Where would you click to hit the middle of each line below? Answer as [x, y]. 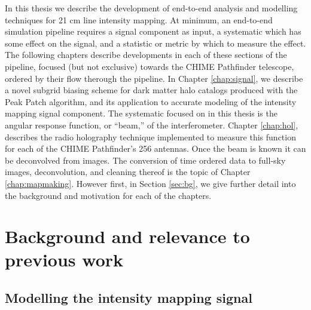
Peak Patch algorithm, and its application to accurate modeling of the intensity [151, 101]
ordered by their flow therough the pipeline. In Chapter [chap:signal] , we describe [154, 78]
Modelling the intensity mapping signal [129, 298]
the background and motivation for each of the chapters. [108, 195]
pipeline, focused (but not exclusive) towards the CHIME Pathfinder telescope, [150, 66]
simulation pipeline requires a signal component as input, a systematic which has [153, 31]
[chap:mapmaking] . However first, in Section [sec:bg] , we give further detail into [150, 183]
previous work [64, 260]
